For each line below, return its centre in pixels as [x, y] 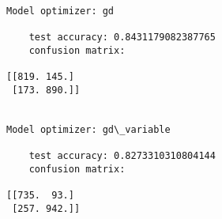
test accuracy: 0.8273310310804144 [122, 155]
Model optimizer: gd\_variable [88, 129]
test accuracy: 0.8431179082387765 [122, 37]
